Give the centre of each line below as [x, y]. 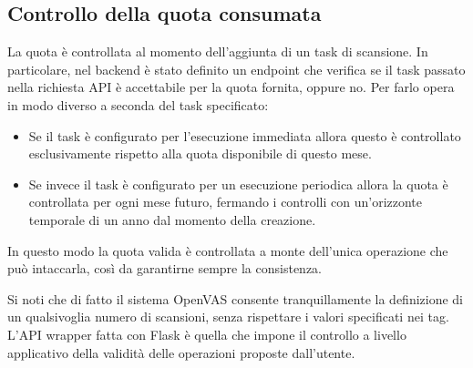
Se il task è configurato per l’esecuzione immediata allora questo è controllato [245, 135]
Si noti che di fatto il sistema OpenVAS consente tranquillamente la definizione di [236, 298]
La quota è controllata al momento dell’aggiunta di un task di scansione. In [218, 51]
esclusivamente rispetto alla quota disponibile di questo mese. [200, 153]
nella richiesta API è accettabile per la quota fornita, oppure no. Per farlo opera [231, 87]
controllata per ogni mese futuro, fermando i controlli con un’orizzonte [226, 202]
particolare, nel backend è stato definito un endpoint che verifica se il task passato [236, 69]
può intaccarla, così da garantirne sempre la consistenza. [165, 268]
